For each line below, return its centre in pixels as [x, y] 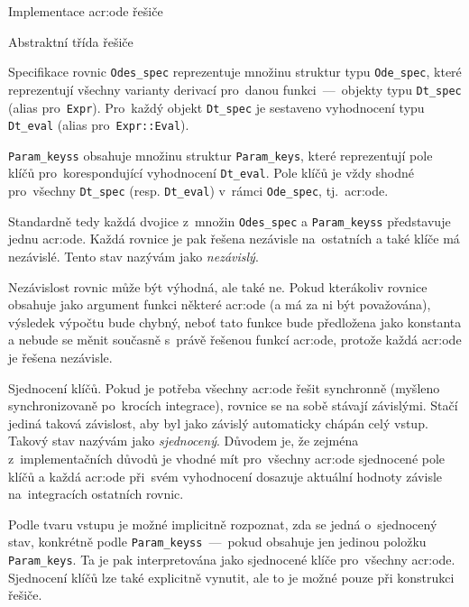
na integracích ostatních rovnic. [96, 494]
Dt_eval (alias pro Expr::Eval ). [99, 125]
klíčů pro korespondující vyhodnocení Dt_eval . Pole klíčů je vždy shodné [212, 173]
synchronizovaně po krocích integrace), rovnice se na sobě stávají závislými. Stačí [233, 405]
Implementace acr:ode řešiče [86, 11]
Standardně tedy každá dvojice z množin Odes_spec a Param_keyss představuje [230, 221]
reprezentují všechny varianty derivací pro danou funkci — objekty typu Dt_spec [235, 89]
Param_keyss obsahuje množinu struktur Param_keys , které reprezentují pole [221, 155]
